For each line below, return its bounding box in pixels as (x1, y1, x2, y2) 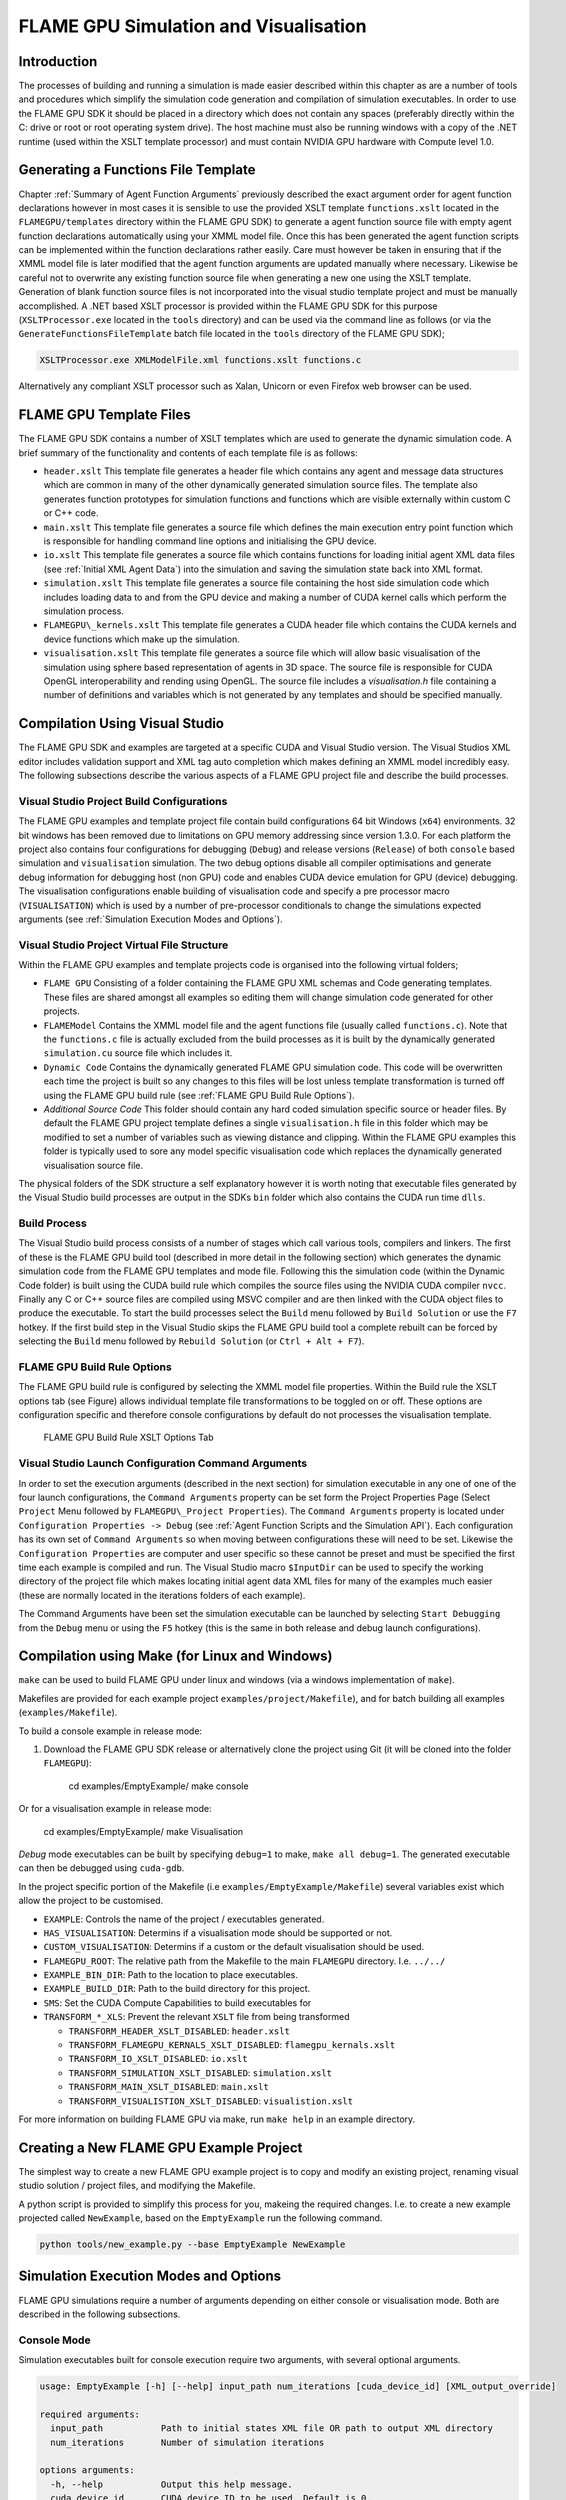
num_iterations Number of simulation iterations (50, 2436, 325, 2448)
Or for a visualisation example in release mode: (18, 1803, 212, 1815)
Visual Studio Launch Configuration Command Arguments (18, 1456, 308, 1470)
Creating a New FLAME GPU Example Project (18, 2139, 303, 2156)
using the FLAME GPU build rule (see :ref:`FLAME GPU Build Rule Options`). (43, 1089, 355, 1101)
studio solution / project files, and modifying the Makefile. (18, 2180, 256, 2192)
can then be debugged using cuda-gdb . (18, 1862, 185, 1874)
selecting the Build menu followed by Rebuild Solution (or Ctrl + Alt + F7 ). (18, 1335, 365, 1347)
